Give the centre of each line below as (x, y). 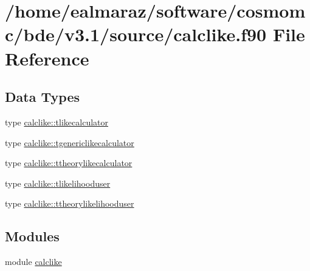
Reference (47, 58)
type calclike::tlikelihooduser (58, 183)
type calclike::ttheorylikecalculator (69, 163)
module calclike (33, 262)
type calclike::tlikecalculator (57, 122)
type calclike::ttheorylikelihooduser (70, 203)
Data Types (42, 97)
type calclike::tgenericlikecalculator (70, 142)
